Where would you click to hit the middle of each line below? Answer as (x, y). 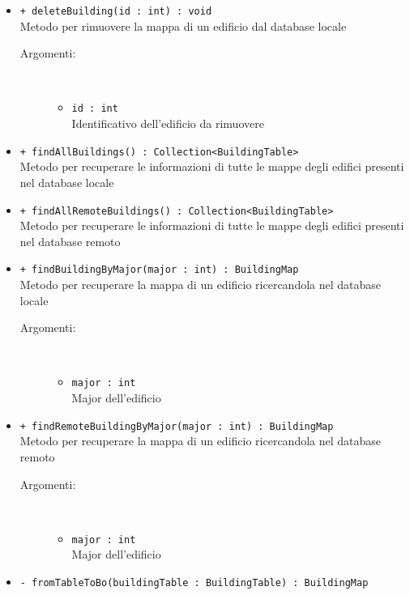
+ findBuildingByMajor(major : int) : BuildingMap (159, 270)
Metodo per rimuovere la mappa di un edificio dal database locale (183, 25)
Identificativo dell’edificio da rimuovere (168, 123)
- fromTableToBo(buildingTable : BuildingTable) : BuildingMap (194, 582)
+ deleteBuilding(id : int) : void (116, 11)
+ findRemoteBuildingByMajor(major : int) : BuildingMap (177, 426)
